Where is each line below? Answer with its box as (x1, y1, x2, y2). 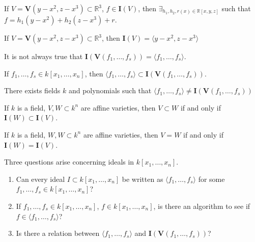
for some (198, 173, 225, 184)
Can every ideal (16, 173, 65, 184)
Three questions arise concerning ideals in (4, 156, 134, 167)
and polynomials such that (68, 85, 152, 96)
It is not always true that (4, 51, 83, 61)
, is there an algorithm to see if (153, 200, 250, 211)
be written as (122, 173, 163, 184)
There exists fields (4, 85, 61, 96)
